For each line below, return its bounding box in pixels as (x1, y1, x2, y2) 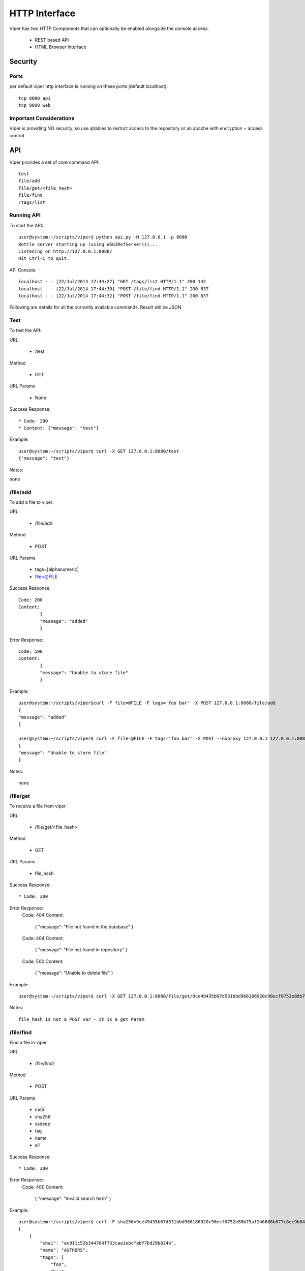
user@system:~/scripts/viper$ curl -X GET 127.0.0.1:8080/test (18, 448, 179, 454)
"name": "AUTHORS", (40, 1247, 88, 1253)
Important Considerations (9, 115, 75, 122)
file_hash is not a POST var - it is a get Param (18, 1016, 145, 1022)
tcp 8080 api (18, 95, 51, 101)
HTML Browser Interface (35, 44, 86, 50)
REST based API (35, 37, 69, 43)
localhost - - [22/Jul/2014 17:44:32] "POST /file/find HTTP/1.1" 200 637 (18, 293, 209, 298)
